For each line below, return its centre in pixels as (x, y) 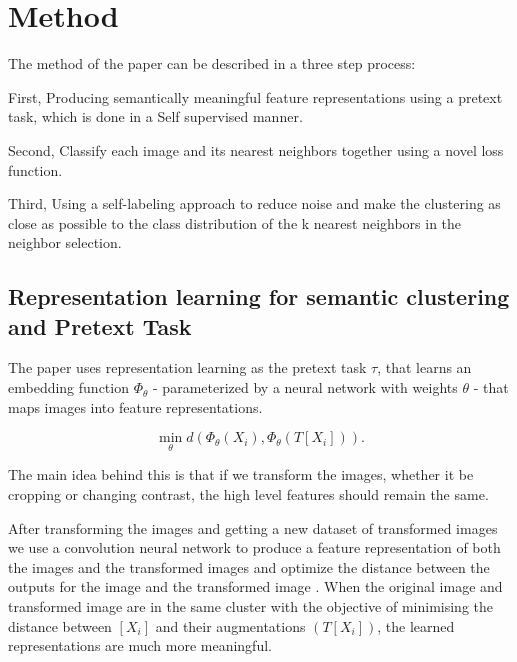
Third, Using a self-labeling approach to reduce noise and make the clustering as (254, 203)
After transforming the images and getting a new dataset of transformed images (253, 527)
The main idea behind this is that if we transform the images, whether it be (241, 474)
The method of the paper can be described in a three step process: (212, 63)
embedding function (68, 387)
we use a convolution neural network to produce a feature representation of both (254, 547)
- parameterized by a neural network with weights (305, 387)
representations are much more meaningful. (140, 645)
